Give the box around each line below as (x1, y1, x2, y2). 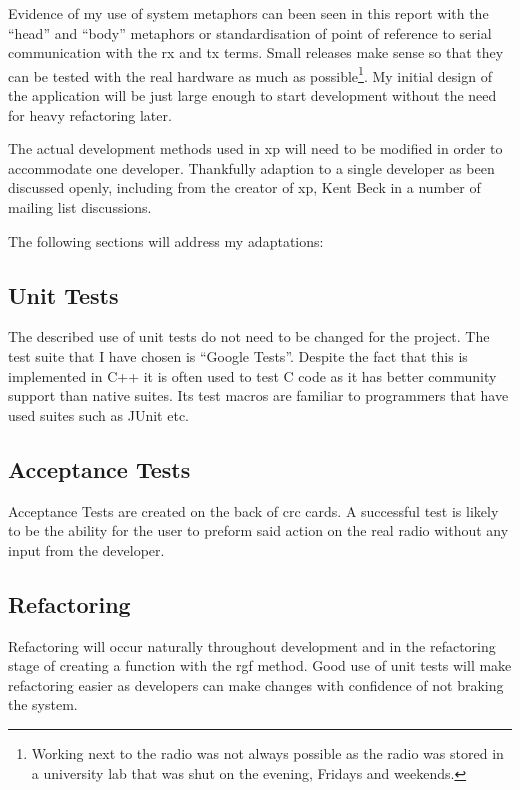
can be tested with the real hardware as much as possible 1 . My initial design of (8, 62, 492, 86)
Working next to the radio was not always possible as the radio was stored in (31, 742, 504, 763)
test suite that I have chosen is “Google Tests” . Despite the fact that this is (8, 345, 468, 366)
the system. (8, 694, 78, 715)
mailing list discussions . (8, 197, 152, 217)
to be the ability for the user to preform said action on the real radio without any (8, 520, 509, 541)
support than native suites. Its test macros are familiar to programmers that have (8, 385, 509, 406)
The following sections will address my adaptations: (8, 230, 324, 251)
